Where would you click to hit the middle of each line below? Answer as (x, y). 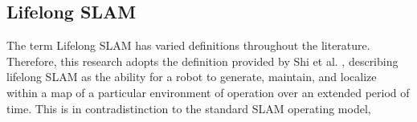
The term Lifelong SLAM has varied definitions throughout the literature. (188, 45)
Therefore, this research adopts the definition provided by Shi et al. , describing (202, 61)
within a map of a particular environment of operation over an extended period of (208, 92)
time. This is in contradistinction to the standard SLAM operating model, (189, 108)
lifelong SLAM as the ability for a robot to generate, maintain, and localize (192, 77)
